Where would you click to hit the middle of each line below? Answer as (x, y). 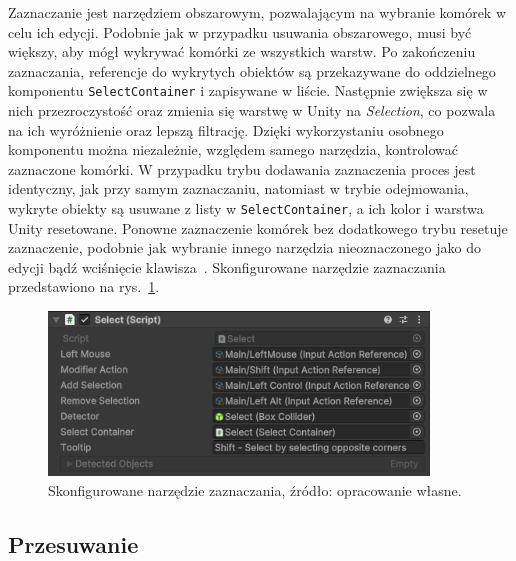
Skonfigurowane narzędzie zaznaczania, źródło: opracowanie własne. (255, 489)
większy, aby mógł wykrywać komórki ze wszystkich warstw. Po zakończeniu (242, 51)
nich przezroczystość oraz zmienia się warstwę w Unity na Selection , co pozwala (252, 110)
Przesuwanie (73, 543)
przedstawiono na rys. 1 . (84, 286)
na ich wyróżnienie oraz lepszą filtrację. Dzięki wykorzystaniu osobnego (226, 129)
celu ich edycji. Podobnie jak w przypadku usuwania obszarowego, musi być (240, 31)
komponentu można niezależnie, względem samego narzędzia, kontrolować (233, 149)
